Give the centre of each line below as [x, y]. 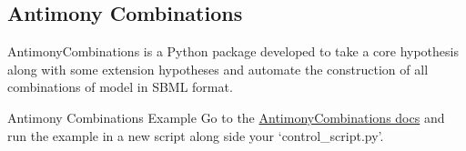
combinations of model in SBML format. [120, 87]
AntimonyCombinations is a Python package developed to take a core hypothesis [233, 51]
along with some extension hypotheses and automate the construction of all [218, 69]
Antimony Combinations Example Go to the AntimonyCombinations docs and [226, 117]
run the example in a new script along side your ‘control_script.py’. [196, 135]
